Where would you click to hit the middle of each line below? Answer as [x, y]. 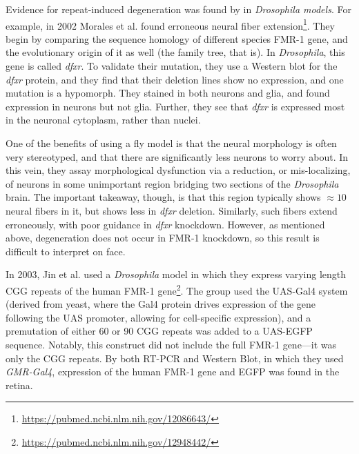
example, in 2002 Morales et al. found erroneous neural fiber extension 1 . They [170, 24]
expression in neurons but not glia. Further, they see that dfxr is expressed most [175, 106]
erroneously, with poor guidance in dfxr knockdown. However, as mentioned [165, 224]
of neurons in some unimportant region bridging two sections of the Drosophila [172, 183]
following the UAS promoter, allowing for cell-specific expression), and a [158, 317]
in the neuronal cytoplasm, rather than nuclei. [103, 120]
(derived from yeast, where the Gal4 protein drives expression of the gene [161, 304]
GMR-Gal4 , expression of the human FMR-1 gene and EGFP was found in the [173, 372]
